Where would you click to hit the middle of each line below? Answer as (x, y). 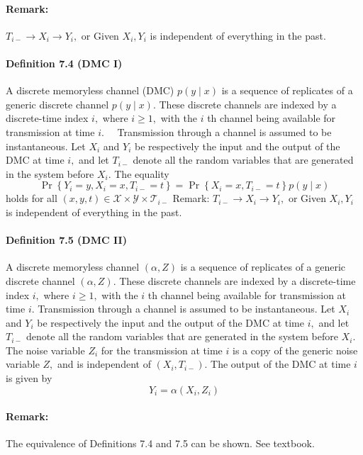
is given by (29, 378)
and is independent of (104, 364)
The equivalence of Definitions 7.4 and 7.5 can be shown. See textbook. (160, 443)
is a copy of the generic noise (295, 350)
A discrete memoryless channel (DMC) (90, 90)
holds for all (32, 198)
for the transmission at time (162, 350)
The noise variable (45, 350)
